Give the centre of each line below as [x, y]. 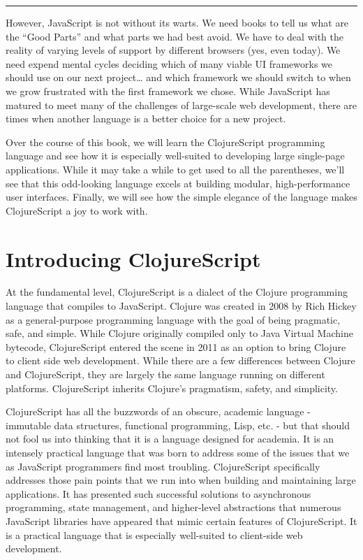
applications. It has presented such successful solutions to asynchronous [158, 493]
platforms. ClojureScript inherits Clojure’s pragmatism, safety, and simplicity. [172, 388]
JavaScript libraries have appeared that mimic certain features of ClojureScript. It [181, 520]
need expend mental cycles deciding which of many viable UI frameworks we [169, 63]
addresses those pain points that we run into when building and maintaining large [181, 480]
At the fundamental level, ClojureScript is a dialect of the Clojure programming [177, 292]
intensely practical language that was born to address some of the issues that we [178, 452]
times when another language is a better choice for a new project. [146, 119]
